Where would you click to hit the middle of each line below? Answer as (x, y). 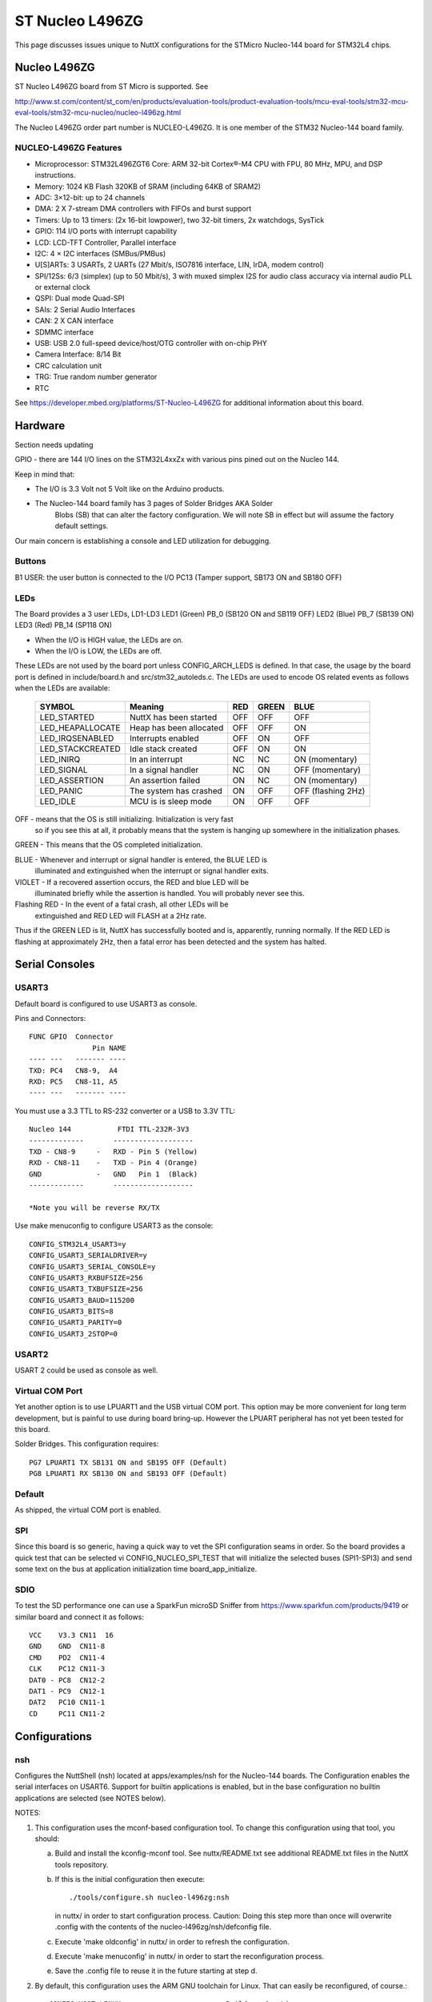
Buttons (31, 561)
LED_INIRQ (60, 759)
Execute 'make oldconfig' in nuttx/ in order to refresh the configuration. (172, 1941)
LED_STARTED (67, 717)
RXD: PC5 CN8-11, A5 (74, 1082)
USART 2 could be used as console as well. (86, 1370)
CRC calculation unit (68, 365)
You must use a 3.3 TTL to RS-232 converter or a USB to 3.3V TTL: (125, 1111)
